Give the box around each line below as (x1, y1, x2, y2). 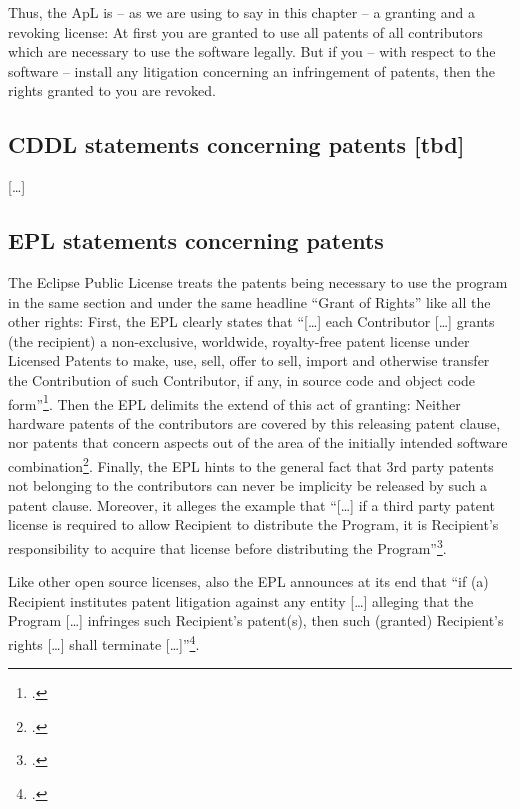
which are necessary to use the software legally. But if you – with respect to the (8, 41, 496, 62)
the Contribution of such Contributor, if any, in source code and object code (8, 369, 476, 390)
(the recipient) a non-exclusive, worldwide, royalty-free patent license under (8, 330, 470, 351)
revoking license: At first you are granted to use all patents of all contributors (8, 21, 483, 42)
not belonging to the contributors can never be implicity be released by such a (8, 475, 488, 496)
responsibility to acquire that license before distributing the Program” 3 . (8, 535, 447, 558)
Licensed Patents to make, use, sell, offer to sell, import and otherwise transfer (8, 350, 490, 371)
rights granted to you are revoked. (8, 80, 216, 101)
